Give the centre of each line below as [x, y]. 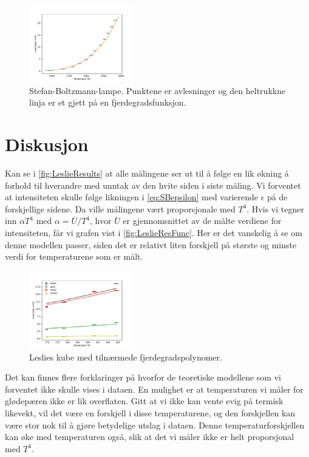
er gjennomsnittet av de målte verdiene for [202, 221]
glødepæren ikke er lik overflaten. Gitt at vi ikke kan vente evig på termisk [144, 401]
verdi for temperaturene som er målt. [74, 256]
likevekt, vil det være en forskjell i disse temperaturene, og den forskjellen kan [150, 413]
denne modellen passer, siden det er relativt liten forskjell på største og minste [151, 244]
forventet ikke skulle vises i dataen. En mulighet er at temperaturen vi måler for [154, 389]
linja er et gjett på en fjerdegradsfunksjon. [108, 102]
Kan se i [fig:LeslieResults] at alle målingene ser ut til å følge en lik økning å [147, 173]
